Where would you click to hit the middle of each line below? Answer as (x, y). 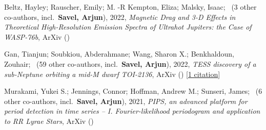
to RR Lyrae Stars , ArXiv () (49, 121)
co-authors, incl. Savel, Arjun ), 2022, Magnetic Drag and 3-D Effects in (120, 17)
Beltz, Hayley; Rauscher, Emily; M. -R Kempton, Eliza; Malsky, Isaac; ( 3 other (130, 7)
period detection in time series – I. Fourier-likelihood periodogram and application (132, 111)
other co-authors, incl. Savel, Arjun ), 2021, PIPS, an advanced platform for (126, 101)
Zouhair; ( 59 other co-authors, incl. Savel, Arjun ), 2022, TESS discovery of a (130, 63)
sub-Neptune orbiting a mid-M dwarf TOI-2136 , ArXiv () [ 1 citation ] (112, 74)
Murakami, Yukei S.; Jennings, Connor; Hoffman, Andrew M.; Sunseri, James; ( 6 (133, 91)
